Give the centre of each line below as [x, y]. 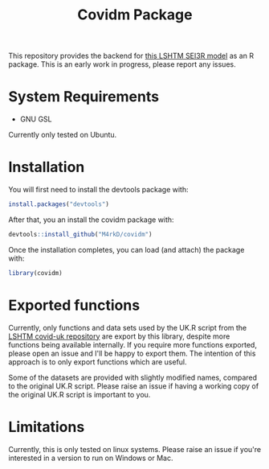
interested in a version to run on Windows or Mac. [91, 458]
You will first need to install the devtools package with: [98, 190]
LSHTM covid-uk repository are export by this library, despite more [119, 336]
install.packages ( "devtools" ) [59, 204]
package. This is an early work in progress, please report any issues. [122, 64]
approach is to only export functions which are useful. [98, 362]
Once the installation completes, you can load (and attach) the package [126, 249]
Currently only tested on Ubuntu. [63, 135]
